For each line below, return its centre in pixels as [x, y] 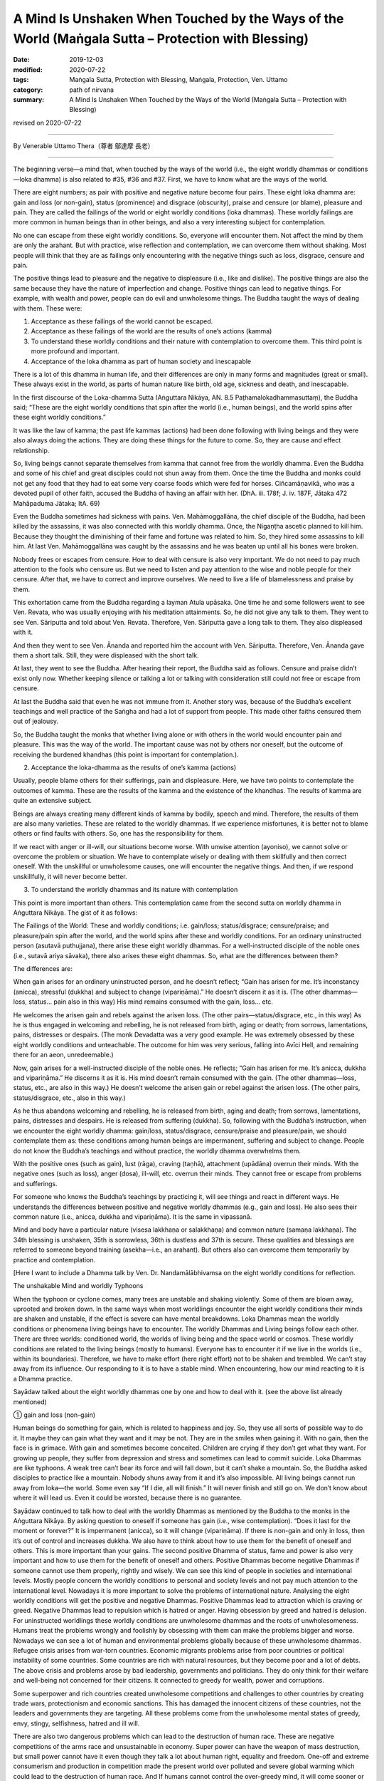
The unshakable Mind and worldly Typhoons [78, 1286]
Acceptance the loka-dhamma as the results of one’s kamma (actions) [134, 767]
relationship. [31, 450]
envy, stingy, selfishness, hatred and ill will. [76, 1723]
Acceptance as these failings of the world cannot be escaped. [122, 321]
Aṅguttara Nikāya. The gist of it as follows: [75, 913]
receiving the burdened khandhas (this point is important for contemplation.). [126, 754]
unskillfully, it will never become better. [70, 876]
